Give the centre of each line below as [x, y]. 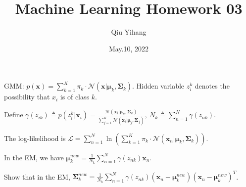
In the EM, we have [34, 157]
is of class [75, 97]
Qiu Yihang [129, 32]
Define [14, 115]
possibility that [27, 97]
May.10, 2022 [129, 48]
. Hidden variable [158, 86]
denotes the [212, 86]
